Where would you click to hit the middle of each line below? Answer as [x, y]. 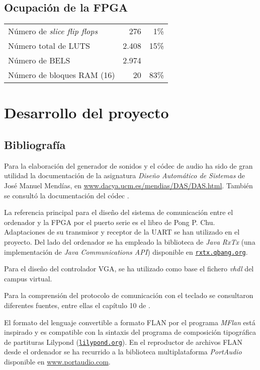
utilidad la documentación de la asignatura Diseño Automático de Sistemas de [125, 175]
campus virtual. [28, 278]
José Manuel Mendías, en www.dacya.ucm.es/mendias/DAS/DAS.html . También [128, 185]
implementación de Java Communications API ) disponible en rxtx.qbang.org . [126, 251]
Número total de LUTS [49, 46]
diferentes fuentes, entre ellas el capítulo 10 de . [77, 305]
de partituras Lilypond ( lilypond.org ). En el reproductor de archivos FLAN [123, 342]
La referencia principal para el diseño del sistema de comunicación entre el [119, 212]
